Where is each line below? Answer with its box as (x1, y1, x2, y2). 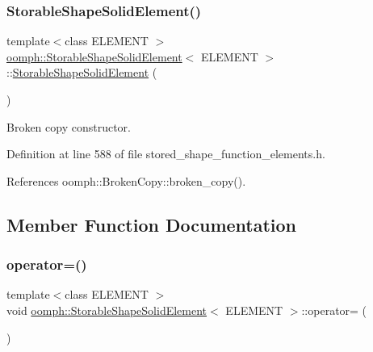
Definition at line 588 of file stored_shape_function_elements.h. (6, 145, 325, 162)
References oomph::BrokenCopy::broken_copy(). (6, 172, 246, 189)
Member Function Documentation (6, 212, 297, 237)
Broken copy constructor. (6, 118, 131, 135)
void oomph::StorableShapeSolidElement (6, 301, 207, 318)
